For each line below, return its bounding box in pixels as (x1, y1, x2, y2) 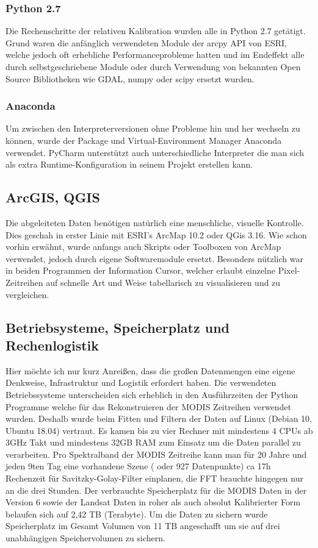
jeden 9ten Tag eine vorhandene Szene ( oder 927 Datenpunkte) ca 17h (5, 460, 271, 472)
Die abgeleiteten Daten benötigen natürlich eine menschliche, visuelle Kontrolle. (5, 216, 304, 229)
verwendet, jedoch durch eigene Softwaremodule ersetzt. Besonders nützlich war (5, 252, 303, 265)
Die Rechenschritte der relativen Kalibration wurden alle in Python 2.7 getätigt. (5, 24, 306, 37)
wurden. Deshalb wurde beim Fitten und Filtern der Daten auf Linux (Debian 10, (5, 412, 312, 425)
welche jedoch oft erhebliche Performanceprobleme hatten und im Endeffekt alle (5, 48, 305, 61)
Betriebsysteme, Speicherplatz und (5, 318, 230, 336)
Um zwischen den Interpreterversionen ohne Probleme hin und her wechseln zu (5, 122, 300, 135)
